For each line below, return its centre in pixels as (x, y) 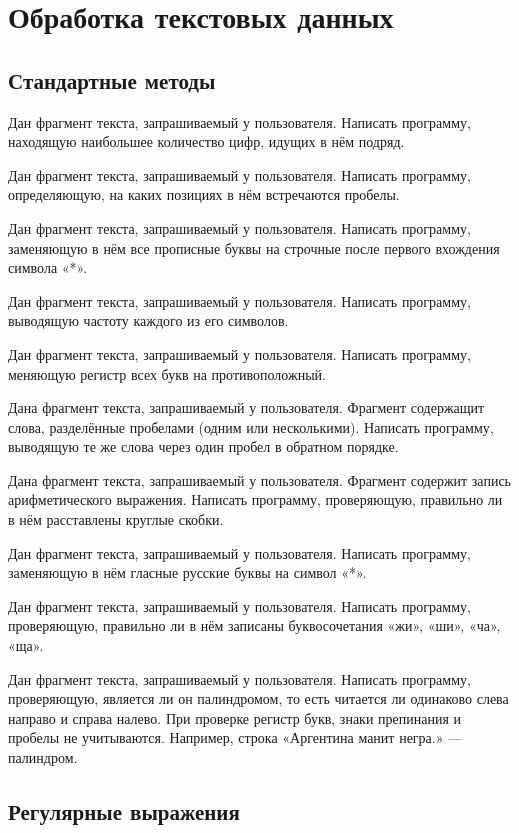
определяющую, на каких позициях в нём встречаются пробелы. (204, 194)
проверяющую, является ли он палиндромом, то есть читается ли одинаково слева (258, 698)
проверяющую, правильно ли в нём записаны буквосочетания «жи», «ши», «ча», (254, 625)
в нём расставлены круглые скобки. (116, 519)
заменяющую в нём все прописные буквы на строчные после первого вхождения (254, 247)
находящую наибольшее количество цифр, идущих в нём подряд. (206, 141)
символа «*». (48, 267)
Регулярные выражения (124, 811)
